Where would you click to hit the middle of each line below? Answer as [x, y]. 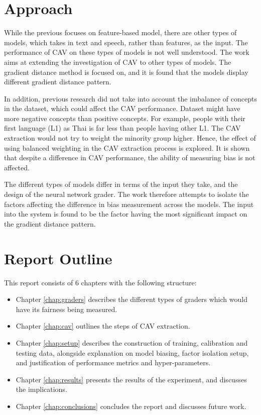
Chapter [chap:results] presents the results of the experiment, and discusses [131, 379]
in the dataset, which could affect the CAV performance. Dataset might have [122, 108]
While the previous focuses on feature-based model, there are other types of [120, 32]
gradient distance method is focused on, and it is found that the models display [126, 72]
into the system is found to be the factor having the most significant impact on [126, 214]
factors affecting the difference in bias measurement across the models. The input [129, 204]
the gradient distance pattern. [50, 223]
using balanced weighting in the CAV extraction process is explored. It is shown [127, 147]
